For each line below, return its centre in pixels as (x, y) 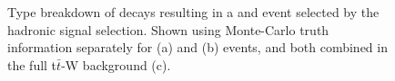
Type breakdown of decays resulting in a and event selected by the (193, 12)
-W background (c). (116, 64)
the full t (32, 64)
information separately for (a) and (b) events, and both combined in (197, 47)
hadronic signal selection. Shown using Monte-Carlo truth (168, 29)
